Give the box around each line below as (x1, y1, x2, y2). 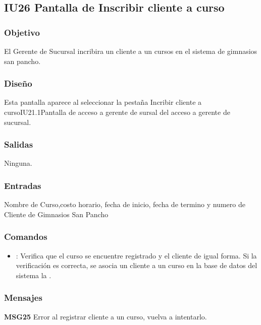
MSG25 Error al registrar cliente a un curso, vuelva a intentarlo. (4, 311, 207, 321)
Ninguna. (4, 158, 32, 168)
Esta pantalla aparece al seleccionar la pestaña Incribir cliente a (4, 97, 202, 107)
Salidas (4, 138, 33, 151)
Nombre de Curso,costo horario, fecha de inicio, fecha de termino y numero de (4, 199, 245, 210)
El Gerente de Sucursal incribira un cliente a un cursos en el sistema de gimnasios (4, 46, 257, 56)
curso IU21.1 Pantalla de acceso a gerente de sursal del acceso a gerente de (4, 107, 230, 117)
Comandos (4, 230, 47, 243)
